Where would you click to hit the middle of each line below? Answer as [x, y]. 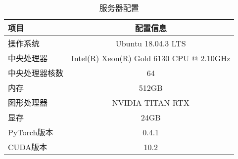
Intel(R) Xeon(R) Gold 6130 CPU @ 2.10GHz [151, 58]
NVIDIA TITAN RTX [151, 102]
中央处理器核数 [36, 73]
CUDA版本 [28, 147]
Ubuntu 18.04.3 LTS [151, 43]
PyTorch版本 [31, 132]
